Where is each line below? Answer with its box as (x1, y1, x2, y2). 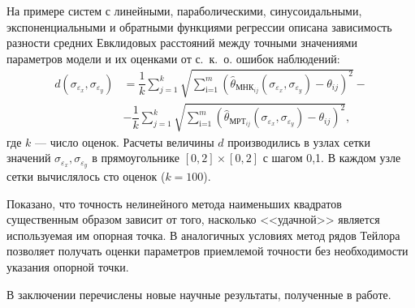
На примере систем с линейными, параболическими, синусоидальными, (6, 2, 362, 19)
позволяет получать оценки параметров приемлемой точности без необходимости (6, 242, 409, 259)
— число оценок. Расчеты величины (35, 133, 214, 150)
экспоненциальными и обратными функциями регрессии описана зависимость (6, 18, 392, 35)
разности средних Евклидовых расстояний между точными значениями (6, 34, 357, 51)
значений (6, 149, 51, 166)
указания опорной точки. (6, 258, 129, 275)
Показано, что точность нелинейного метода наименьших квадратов (6, 195, 342, 212)
